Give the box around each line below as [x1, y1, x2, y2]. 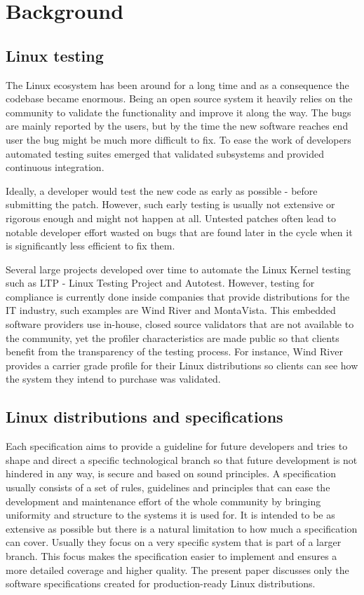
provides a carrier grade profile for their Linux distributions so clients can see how [6, 357, 358, 372]
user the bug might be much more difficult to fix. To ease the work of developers [6, 132, 351, 146]
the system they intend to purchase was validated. [6, 371, 221, 386]
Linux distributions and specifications [6, 406, 283, 428]
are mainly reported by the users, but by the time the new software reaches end [6, 118, 349, 133]
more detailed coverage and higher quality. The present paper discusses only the [6, 562, 349, 577]
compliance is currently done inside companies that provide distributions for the [6, 289, 350, 303]
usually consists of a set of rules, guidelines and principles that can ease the [6, 480, 330, 495]
